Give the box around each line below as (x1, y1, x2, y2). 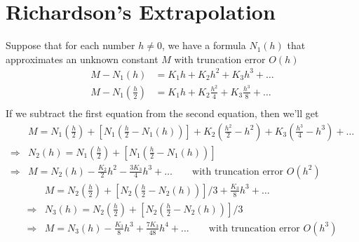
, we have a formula (161, 38, 246, 53)
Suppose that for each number (6, 38, 135, 53)
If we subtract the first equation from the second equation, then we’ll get (6, 105, 319, 120)
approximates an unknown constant (6, 51, 158, 66)
